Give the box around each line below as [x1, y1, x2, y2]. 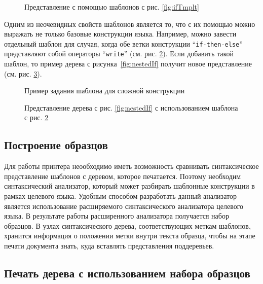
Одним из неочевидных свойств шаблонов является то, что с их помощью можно [4, 18, 255, 29]
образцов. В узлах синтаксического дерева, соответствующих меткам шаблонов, [4, 220, 251, 231]
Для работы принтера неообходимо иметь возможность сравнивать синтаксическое [4, 161, 259, 171]
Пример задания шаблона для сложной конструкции [24, 85, 185, 96]
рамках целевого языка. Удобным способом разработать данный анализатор [4, 191, 237, 201]
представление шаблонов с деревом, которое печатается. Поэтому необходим [4, 170, 241, 181]
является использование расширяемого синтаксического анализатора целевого [4, 200, 244, 211]
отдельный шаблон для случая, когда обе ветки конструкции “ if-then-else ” [4, 38, 243, 49]
